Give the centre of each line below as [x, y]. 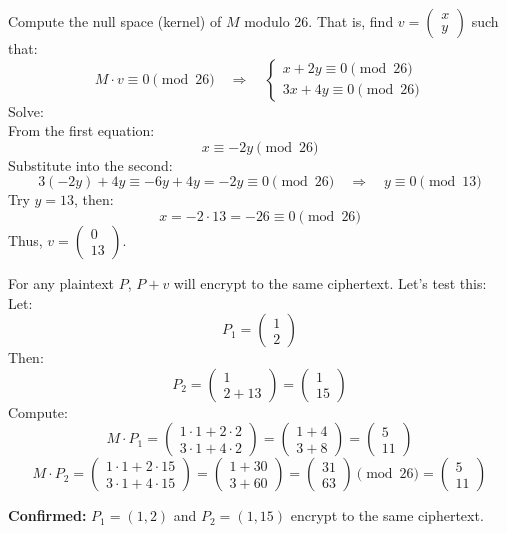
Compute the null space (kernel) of [115, 21]
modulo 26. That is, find [319, 21]
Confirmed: [47, 515]
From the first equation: [81, 130]
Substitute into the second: [90, 164]
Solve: [26, 110]
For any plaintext [61, 282]
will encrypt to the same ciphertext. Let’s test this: [330, 282]
